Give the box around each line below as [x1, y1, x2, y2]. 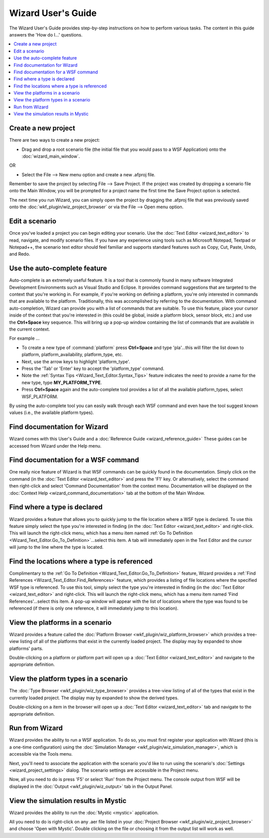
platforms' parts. [9, 645, 43, 651]
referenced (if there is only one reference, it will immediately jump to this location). [9, 605, 179, 611]
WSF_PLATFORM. [21, 394, 58, 400]
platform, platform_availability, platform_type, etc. [21, 352, 123, 358]
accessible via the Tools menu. [9, 751, 73, 757]
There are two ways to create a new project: [9, 137, 100, 143]
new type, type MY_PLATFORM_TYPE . [21, 380, 102, 386]
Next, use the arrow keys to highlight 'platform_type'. [21, 359, 131, 365]
